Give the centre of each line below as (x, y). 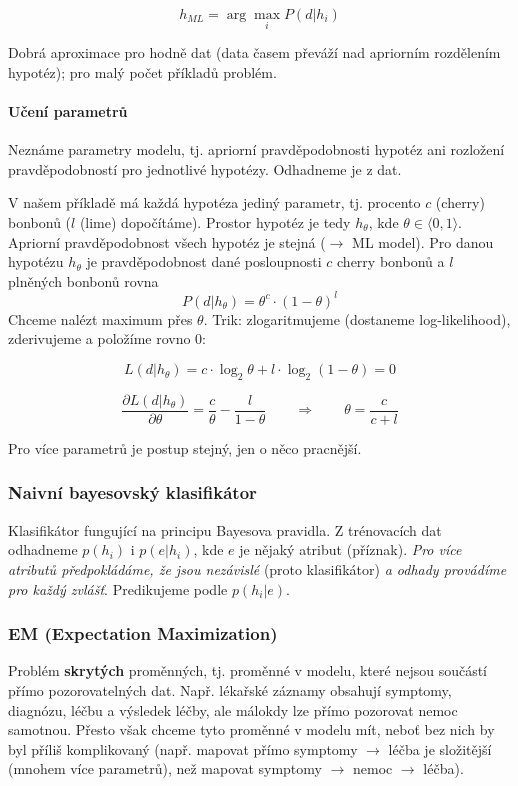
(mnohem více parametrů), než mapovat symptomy (165, 768)
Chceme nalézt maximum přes (100, 318)
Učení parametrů (68, 111)
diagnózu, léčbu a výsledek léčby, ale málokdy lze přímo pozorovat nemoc (233, 709)
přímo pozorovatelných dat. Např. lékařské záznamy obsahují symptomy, (230, 689)
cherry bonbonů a (391, 261)
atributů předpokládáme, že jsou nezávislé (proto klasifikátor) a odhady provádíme (257, 568)
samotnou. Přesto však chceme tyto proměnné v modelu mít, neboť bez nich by (251, 729)
